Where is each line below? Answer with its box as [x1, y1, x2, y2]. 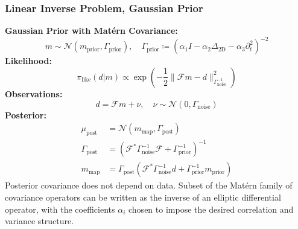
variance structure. [5, 214, 74, 227]
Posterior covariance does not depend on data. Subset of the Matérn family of [5, 179, 293, 192]
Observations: [5, 87, 63, 100]
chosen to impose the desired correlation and [128, 202, 294, 215]
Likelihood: [5, 54, 52, 67]
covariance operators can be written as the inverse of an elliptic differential [5, 191, 281, 204]
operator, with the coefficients [5, 202, 115, 215]
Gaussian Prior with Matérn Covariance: [5, 24, 178, 37]
